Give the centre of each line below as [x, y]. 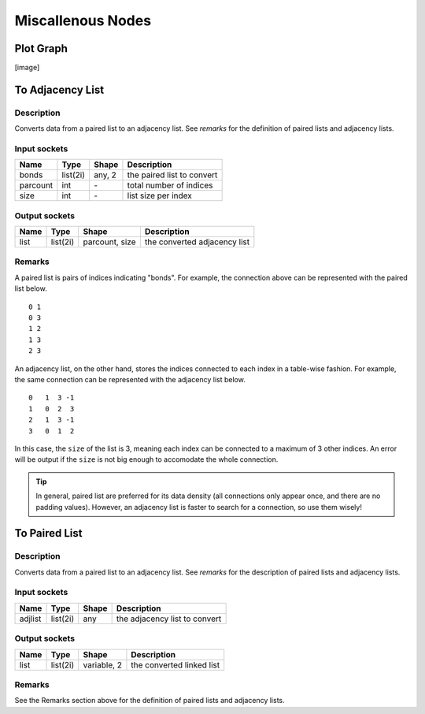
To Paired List [48, 533]
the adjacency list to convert [169, 619]
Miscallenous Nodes [83, 20]
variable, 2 [102, 664]
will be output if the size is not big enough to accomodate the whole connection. [146, 459]
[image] [27, 68]
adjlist [30, 619]
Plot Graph [41, 48]
